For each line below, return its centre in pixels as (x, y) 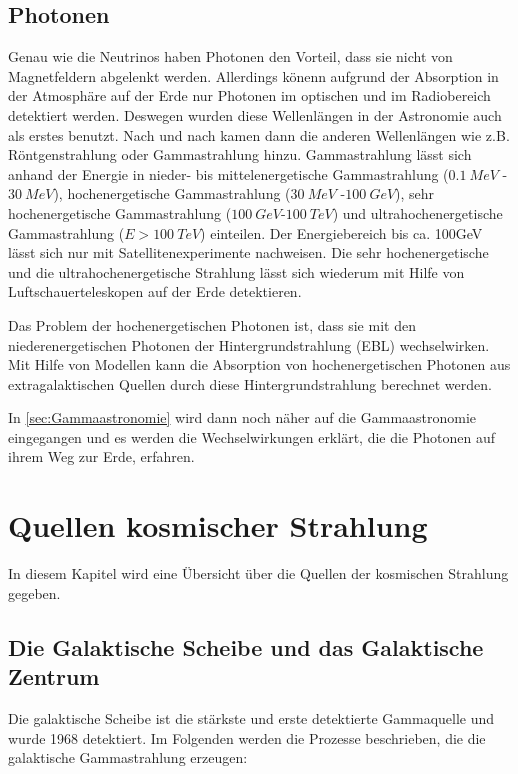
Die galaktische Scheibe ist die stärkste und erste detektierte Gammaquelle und (251, 717)
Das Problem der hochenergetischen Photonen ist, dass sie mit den (212, 324)
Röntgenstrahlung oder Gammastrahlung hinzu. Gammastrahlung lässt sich (240, 154)
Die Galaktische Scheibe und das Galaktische (246, 646)
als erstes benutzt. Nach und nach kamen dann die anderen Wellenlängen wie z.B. (259, 134)
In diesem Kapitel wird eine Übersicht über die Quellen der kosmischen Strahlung (258, 573)
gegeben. (34, 592)
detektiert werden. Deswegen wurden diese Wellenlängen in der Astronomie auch (255, 114)
